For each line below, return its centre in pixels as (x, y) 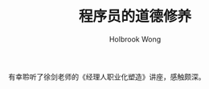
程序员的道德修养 (135, 16)
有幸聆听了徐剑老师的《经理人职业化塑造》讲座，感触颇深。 (107, 76)
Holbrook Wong (135, 39)
